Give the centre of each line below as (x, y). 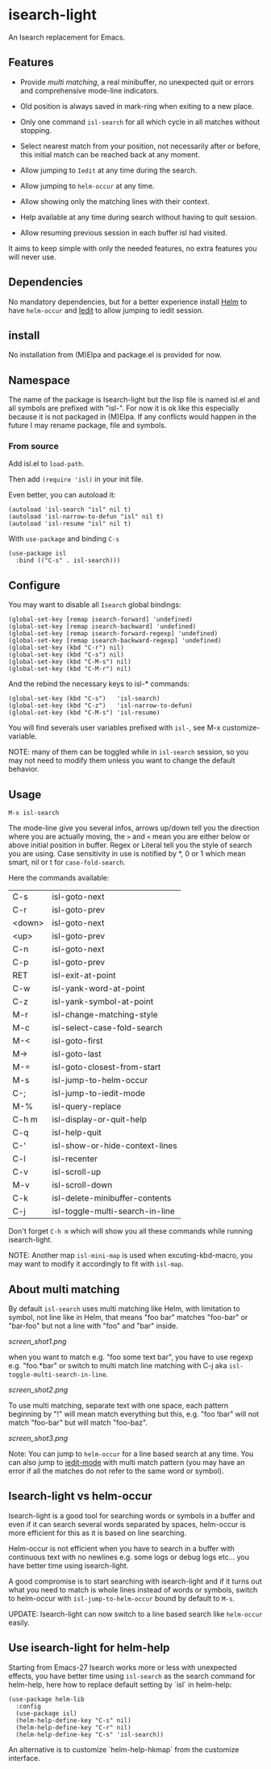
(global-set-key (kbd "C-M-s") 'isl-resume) (84, 713)
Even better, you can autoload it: (62, 495)
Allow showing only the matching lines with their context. (115, 201)
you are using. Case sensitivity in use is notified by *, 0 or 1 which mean (127, 854)
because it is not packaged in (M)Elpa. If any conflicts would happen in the (132, 417)
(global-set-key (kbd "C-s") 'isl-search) (84, 699)
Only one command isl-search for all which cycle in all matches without (140, 122)
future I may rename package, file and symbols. (88, 426)
